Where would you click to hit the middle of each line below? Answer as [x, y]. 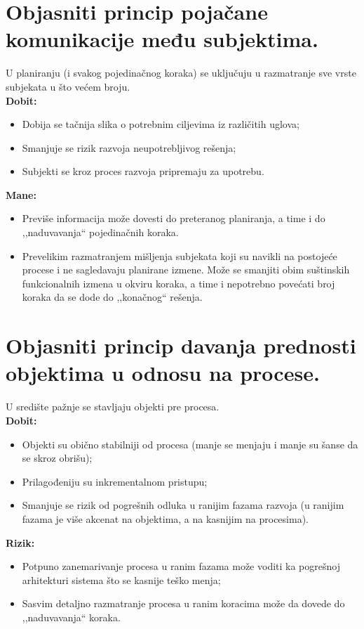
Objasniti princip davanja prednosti [181, 345]
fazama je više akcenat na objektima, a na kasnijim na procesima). [165, 518]
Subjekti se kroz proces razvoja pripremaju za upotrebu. [143, 171]
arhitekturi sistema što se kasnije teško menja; [121, 579]
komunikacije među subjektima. [162, 39]
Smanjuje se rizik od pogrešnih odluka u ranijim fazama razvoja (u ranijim [183, 505]
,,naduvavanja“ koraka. [71, 617]
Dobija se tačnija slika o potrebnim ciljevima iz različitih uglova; [161, 124]
